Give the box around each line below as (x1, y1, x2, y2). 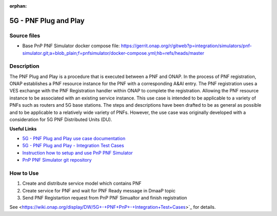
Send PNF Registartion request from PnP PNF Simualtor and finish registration (22, 194, 187, 201)
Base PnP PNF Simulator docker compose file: (22, 43, 120, 49)
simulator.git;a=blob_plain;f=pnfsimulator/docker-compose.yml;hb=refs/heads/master (22, 50, 205, 56)
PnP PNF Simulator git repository (22, 156, 92, 163)
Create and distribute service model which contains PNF (22, 180, 142, 187)
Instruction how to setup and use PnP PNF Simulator (22, 149, 133, 156)
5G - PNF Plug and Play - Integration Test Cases (22, 143, 124, 149)
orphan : (9, 3, 27, 9)
